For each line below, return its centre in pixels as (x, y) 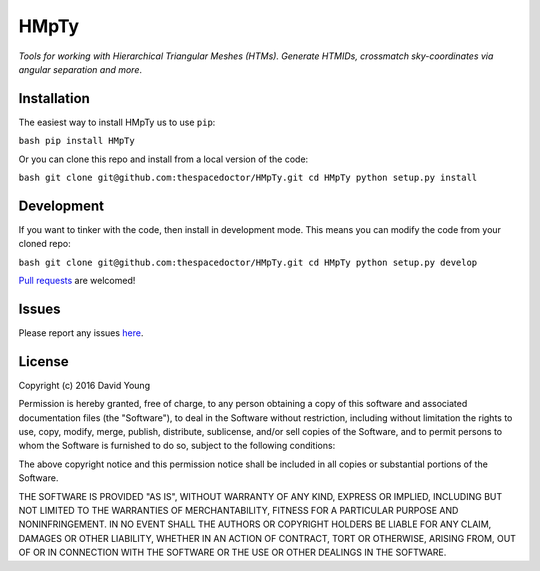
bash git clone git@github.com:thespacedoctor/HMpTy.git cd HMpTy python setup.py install (248, 178)
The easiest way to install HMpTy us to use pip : (117, 122)
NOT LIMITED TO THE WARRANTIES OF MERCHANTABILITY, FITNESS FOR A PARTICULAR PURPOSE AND (238, 511)
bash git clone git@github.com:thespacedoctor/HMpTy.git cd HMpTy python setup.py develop (248, 262)
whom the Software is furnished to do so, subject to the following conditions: (177, 446)
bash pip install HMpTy (76, 141)
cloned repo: (44, 244)
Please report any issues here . (81, 333)
